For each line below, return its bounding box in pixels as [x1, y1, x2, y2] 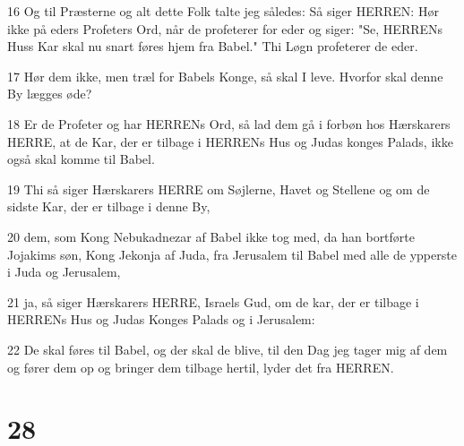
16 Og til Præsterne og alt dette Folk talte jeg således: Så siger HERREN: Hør [7, 2, 439, 20]
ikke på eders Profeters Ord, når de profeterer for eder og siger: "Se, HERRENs [7, 19, 443, 38]
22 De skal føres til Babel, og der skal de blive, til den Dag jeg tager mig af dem [7, 339, 448, 358]
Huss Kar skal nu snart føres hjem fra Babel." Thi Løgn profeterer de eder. [7, 37, 418, 56]
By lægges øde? [7, 84, 92, 103]
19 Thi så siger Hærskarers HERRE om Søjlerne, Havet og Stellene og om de [7, 179, 430, 198]
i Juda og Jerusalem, [7, 262, 121, 281]
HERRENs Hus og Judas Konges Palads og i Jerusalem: [7, 310, 315, 329]
